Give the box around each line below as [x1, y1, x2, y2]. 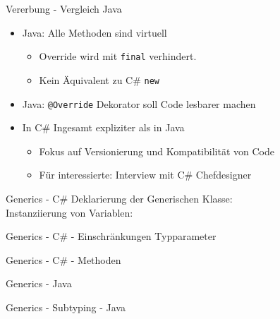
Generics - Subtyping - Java [6, 299, 126, 314]
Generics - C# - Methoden [6, 252, 121, 267]
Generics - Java [6, 276, 72, 291]
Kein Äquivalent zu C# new [39, 72, 160, 87]
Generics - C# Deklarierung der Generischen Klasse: [6, 191, 233, 205]
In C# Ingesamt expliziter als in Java [22, 120, 185, 135]
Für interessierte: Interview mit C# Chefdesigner [39, 167, 252, 182]
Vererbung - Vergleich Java [6, 1, 122, 16]
